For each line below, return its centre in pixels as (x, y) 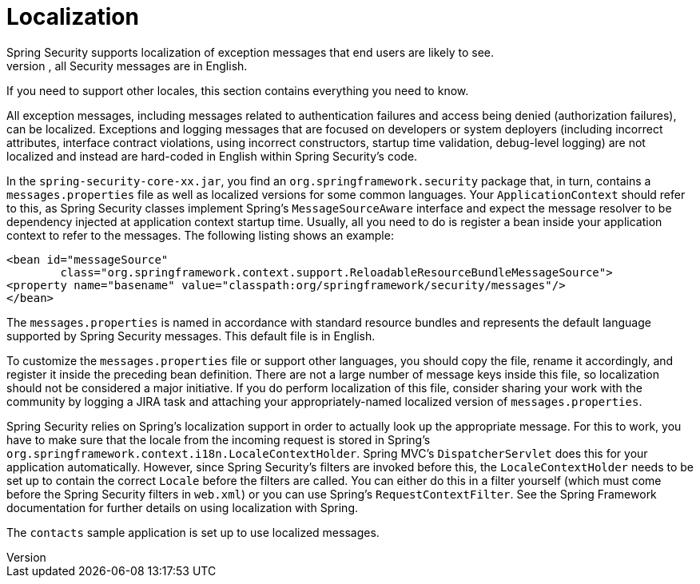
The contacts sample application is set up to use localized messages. (193, 532)
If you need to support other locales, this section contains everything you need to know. (238, 90)
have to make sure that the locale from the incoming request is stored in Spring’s (219, 439)
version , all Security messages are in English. (127, 66)
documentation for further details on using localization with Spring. (183, 507)
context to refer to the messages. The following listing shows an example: (200, 235)
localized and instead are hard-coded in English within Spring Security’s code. (212, 156)
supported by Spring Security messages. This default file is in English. (191, 336)
